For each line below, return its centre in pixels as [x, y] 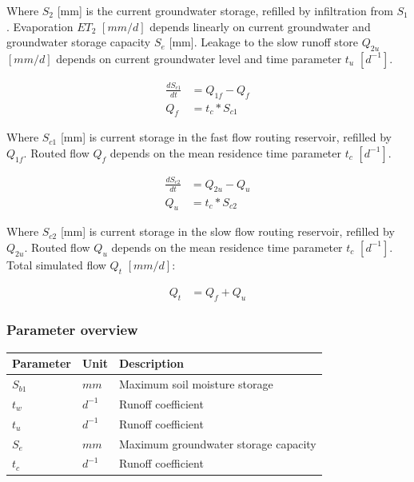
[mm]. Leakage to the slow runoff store [263, 42]
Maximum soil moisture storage [196, 384]
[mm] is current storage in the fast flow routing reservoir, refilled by [226, 137]
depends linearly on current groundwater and [260, 26]
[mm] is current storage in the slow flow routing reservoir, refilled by [227, 231]
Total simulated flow [56, 264]
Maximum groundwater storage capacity [217, 443]
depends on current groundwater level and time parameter [199, 58]
